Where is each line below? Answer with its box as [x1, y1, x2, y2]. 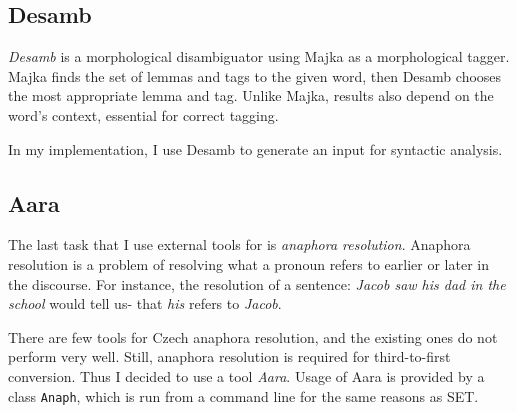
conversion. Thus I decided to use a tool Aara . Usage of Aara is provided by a [8, 365, 485, 386]
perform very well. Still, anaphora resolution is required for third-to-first [8, 346, 451, 367]
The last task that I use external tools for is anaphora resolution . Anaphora [8, 234, 471, 255]
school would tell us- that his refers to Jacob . [8, 293, 282, 314]
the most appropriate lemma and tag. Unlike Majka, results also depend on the [8, 85, 494, 106]
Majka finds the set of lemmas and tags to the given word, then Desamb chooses [8, 65, 502, 86]
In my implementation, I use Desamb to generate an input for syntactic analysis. [8, 138, 503, 159]
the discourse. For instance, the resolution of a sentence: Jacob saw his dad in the [8, 273, 506, 294]
